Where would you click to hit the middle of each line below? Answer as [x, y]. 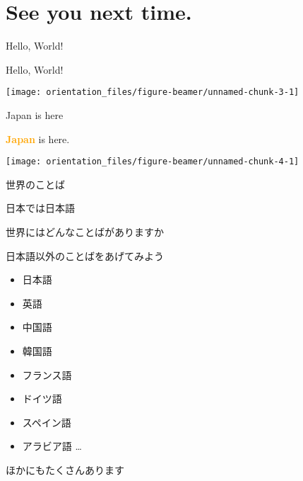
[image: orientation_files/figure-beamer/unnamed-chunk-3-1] [153, 92]
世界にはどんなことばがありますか [85, 232]
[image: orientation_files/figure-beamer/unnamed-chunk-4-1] [153, 162]
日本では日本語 [40, 208]
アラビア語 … [52, 446]
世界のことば [35, 184]
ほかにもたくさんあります [65, 469]
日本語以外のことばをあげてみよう [85, 255]
